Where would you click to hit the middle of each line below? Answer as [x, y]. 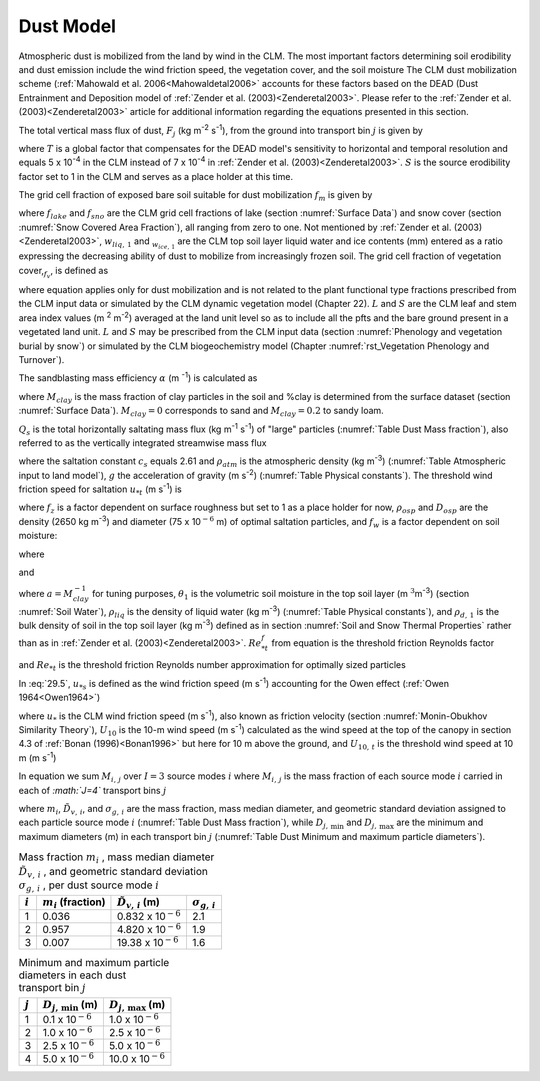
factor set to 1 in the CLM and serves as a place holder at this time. [156, 176]
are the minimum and [440, 822]
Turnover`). [41, 359]
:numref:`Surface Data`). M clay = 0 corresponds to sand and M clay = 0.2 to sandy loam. [201, 412]
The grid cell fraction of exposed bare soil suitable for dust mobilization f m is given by [195, 196]
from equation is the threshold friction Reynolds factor [383, 642]
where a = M [46, 594]
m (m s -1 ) [37, 757]
